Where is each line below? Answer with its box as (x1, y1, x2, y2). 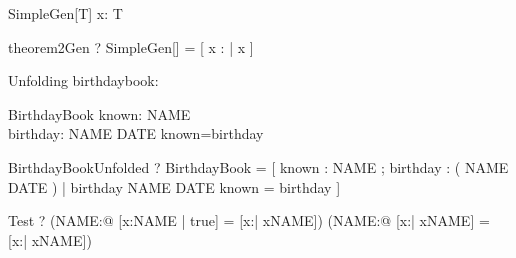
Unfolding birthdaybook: (8, 70, 159, 91)
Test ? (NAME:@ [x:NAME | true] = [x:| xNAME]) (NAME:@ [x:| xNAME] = (8, 210, 490, 231)
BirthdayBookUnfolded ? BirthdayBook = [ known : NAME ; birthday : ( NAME (8, 156, 509, 177)
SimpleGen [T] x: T (8, 3, 123, 23)
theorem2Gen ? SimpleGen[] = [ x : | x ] (8, 36, 254, 57)
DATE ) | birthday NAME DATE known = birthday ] (8, 176, 341, 197)
